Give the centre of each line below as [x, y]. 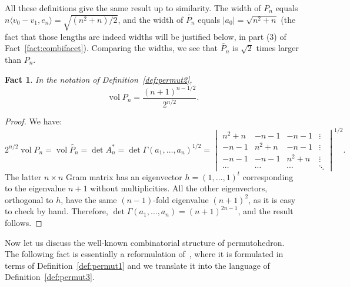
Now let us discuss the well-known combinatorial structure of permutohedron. [145, 242]
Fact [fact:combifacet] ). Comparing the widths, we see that [111, 48]
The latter [23, 176]
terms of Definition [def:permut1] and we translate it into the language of [137, 265]
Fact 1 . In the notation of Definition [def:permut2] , [99, 79]
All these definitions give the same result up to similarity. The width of [133, 8]
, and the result [266, 211]
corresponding [268, 176]
